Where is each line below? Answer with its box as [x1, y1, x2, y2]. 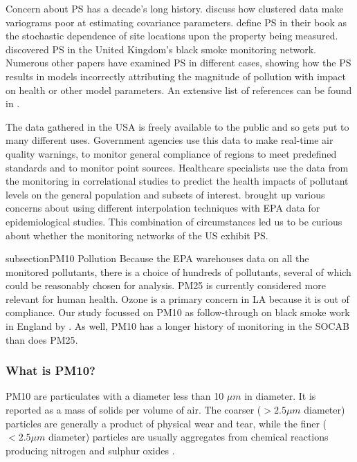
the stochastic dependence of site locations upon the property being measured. [6, 28, 338, 43]
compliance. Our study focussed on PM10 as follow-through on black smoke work [6, 305, 350, 320]
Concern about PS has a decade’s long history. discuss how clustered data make [6, 1, 344, 15]
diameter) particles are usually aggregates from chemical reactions [48, 429, 329, 444]
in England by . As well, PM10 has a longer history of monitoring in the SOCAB [6, 319, 349, 333]
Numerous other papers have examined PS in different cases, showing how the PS [6, 55, 351, 70]
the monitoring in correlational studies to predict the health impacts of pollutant [6, 174, 349, 188]
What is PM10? [6, 362, 95, 379]
